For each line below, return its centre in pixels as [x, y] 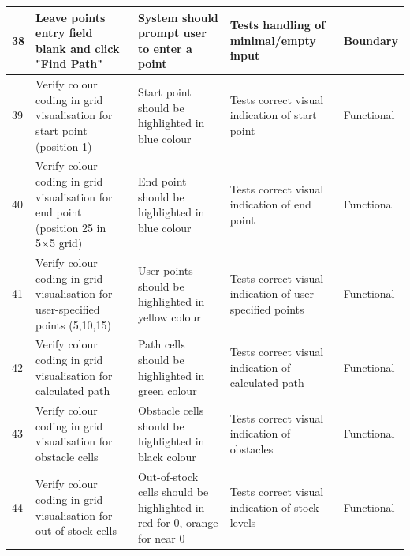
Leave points [71, 17]
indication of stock [274, 507]
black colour [167, 456]
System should [178, 17]
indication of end [270, 204]
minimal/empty [273, 40]
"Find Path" [69, 64]
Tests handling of [278, 25]
